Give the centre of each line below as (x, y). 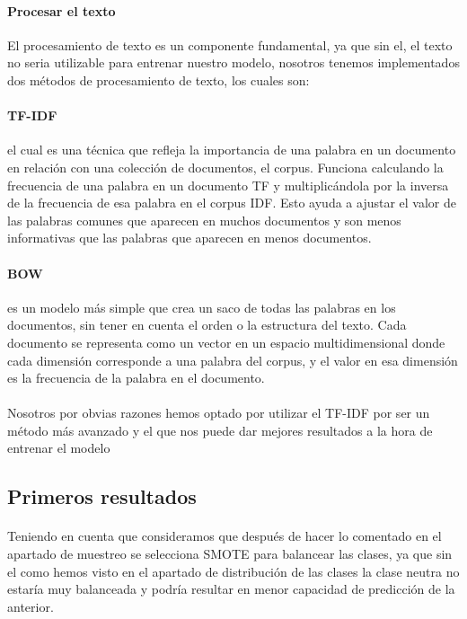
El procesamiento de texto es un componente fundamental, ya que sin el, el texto (230, 44)
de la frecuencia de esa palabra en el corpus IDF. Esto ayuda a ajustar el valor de (232, 203)
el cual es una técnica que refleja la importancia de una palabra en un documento (232, 150)
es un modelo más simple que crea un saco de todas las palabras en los (202, 307)
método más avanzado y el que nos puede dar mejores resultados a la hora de (220, 430)
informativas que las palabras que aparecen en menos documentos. (189, 238)
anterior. (31, 606)
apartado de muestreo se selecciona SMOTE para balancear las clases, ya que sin (230, 554)
